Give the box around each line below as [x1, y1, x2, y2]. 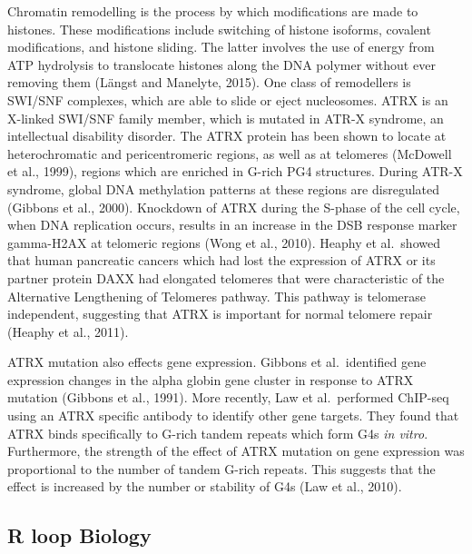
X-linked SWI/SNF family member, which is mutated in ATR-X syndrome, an [7, 108, 444, 127]
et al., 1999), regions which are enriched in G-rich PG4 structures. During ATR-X [7, 162, 463, 181]
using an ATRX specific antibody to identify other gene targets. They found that [7, 406, 459, 425]
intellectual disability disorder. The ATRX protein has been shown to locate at [7, 126, 447, 145]
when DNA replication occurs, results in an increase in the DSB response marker [7, 215, 457, 234]
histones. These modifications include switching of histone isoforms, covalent [7, 19, 431, 38]
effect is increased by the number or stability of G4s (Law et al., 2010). [7, 477, 402, 496]
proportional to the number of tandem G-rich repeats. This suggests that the [7, 459, 436, 478]
